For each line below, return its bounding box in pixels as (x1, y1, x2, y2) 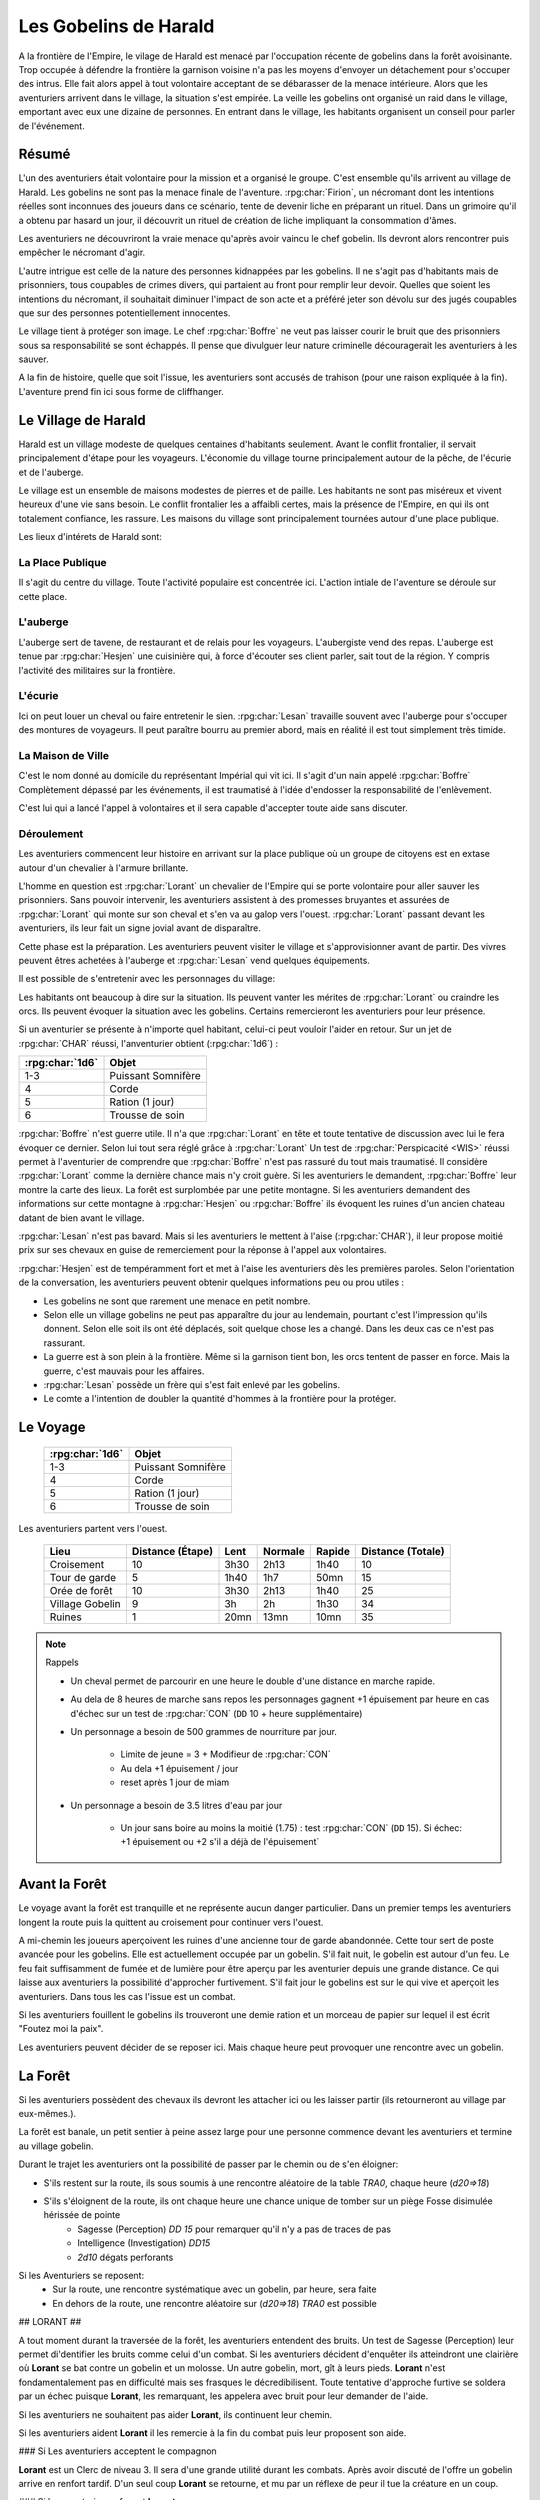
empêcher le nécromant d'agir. (18, 246, 146, 259)
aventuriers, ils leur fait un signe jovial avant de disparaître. (18, 922, 262, 934)
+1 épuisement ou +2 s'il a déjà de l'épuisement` (120, 1836, 320, 1848)
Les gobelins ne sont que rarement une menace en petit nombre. (43, 1295, 311, 1307)
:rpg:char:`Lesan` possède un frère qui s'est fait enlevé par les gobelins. (43, 1378, 340, 1390)
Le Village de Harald (18, 411, 147, 429)
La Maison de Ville (18, 748, 110, 762)
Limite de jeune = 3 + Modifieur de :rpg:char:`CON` (120, 1748, 331, 1760)
